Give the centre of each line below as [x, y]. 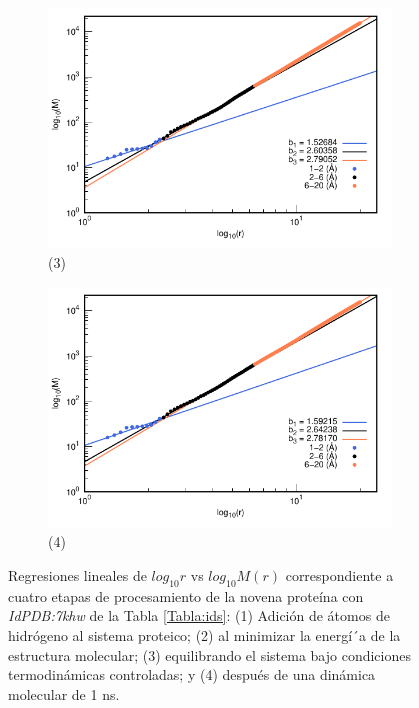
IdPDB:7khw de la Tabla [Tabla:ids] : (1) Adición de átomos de [199, 615]
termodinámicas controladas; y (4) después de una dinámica [192, 674]
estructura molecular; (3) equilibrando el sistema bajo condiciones [209, 654]
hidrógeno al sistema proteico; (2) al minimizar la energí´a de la [204, 634]
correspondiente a [339, 574]
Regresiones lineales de [77, 574]
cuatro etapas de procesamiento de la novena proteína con [186, 595]
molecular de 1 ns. [64, 693]
